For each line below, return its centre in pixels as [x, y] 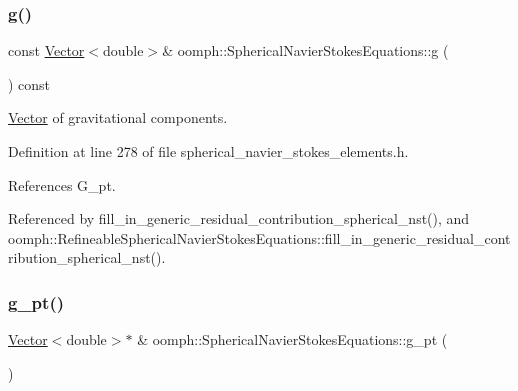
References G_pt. [62, 184]
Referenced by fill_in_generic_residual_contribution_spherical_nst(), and [239, 218]
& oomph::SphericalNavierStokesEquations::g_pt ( [292, 339]
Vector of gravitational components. [118, 117]
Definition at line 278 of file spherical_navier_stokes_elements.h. [208, 151]
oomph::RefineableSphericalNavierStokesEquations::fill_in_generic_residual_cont [259, 237]
